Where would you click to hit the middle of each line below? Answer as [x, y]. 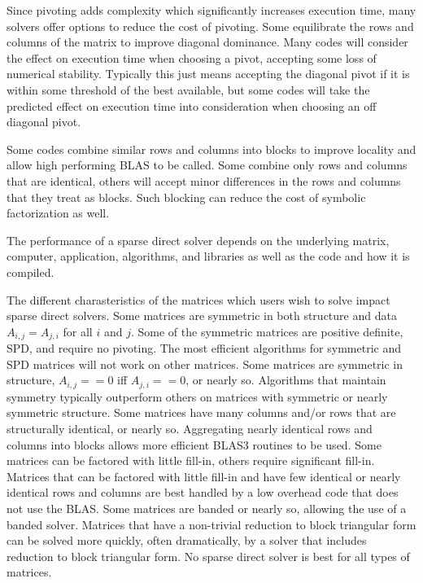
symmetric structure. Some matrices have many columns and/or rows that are [201, 412]
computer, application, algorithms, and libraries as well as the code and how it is [208, 256]
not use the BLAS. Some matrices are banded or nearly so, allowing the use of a [207, 508]
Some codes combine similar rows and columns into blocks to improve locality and [211, 149]
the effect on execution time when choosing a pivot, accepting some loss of [192, 57]
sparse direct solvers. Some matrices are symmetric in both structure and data [202, 316]
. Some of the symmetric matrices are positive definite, [267, 331]
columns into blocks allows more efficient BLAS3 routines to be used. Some [194, 444]
